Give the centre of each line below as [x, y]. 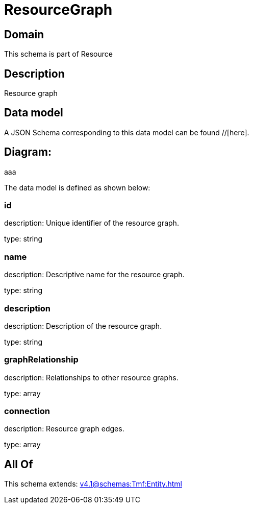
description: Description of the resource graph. [83, 326]
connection [27, 411]
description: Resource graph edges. [64, 429]
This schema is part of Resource [58, 54]
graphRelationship [41, 360]
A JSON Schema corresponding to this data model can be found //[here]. [127, 132]
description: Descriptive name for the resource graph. [94, 275]
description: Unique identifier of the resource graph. [92, 223]
